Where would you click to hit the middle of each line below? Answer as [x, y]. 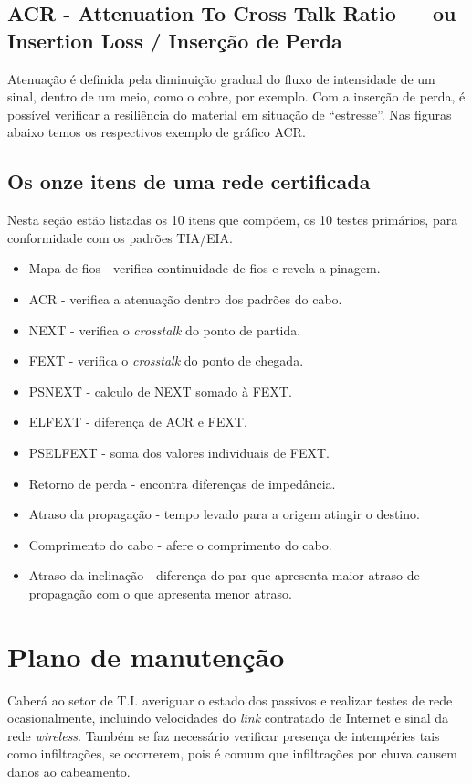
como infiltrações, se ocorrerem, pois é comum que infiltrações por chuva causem [232, 753]
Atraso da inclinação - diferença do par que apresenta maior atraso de [224, 575]
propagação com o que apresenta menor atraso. [160, 593]
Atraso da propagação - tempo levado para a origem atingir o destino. [224, 514]
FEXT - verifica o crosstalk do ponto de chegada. [166, 360]
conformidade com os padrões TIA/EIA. [120, 237]
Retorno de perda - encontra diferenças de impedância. [182, 483]
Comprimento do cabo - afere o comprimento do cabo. [180, 544]
